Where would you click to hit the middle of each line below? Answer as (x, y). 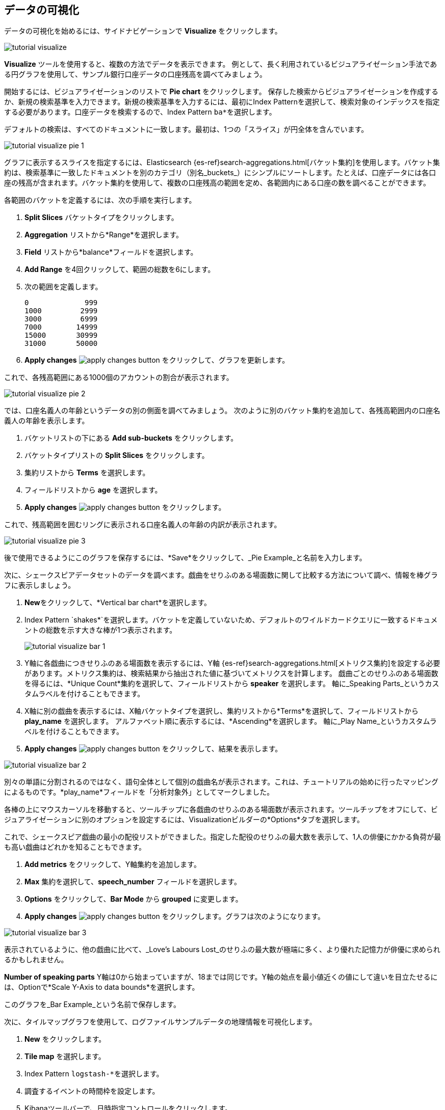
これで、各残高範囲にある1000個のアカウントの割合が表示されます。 (119, 377)
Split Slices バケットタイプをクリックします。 (101, 218)
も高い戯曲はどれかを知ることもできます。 (75, 847)
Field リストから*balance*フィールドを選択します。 (111, 252)
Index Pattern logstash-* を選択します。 (94, 1074)
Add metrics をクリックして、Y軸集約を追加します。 (113, 864)
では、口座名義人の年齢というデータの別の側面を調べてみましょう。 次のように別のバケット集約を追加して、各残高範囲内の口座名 (222, 411)
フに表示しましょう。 (40, 585)
